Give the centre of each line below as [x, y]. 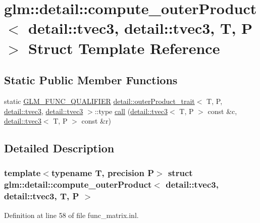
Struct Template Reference [124, 48]
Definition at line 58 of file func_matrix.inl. [71, 215]
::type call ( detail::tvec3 [131, 111]
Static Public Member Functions [91, 80]
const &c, [222, 111]
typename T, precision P [103, 173]
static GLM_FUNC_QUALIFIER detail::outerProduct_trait [99, 101]
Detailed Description [59, 148]
